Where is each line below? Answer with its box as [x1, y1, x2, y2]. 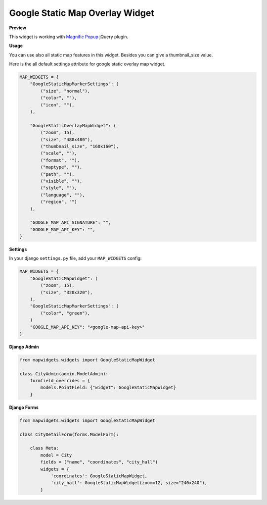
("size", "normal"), [40, 88, 90, 94]
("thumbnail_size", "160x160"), [40, 144, 119, 149]
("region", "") [40, 199, 78, 205]
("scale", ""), [40, 151, 78, 156]
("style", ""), [40, 185, 78, 191]
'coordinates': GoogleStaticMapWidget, [50, 473, 148, 479]
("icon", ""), [40, 102, 75, 107]
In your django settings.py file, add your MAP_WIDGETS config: [9, 255, 142, 261]
